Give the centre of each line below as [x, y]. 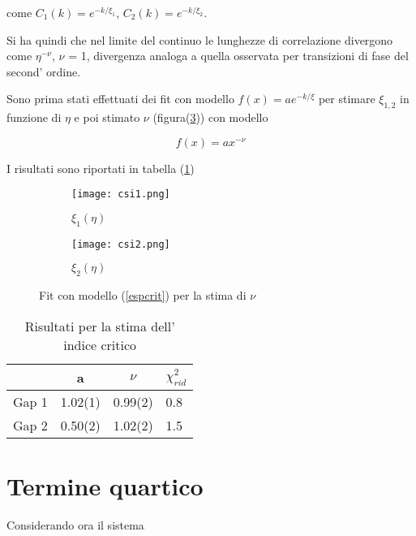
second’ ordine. [44, 71]
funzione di [34, 117]
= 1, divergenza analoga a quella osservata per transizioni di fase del [238, 56]
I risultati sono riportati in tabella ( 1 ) [101, 168]
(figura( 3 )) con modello [210, 117]
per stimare [347, 99]
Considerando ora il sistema [75, 524]
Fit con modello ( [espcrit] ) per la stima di [143, 295]
